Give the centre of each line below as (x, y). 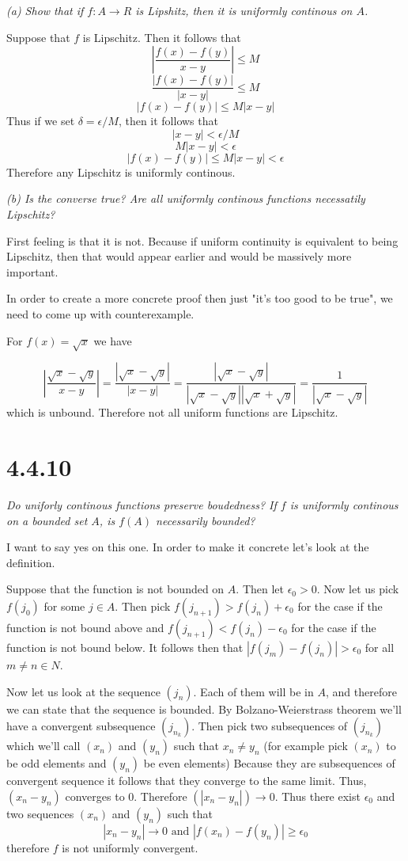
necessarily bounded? (206, 520)
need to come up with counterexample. (100, 314)
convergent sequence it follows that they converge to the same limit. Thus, (187, 781)
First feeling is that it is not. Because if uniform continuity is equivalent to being (202, 240)
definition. (31, 562)
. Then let (260, 589)
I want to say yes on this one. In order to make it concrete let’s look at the (188, 547)
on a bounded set (47, 520)
